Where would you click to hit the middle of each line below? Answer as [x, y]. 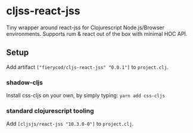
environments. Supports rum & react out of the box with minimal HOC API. [97, 33]
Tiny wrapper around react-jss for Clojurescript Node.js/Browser [85, 27]
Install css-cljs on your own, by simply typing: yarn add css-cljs [86, 95]
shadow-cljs [25, 82]
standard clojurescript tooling [50, 110]
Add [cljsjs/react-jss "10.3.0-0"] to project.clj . [70, 124]
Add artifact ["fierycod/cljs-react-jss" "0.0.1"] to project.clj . [87, 67]
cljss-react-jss [43, 11]
